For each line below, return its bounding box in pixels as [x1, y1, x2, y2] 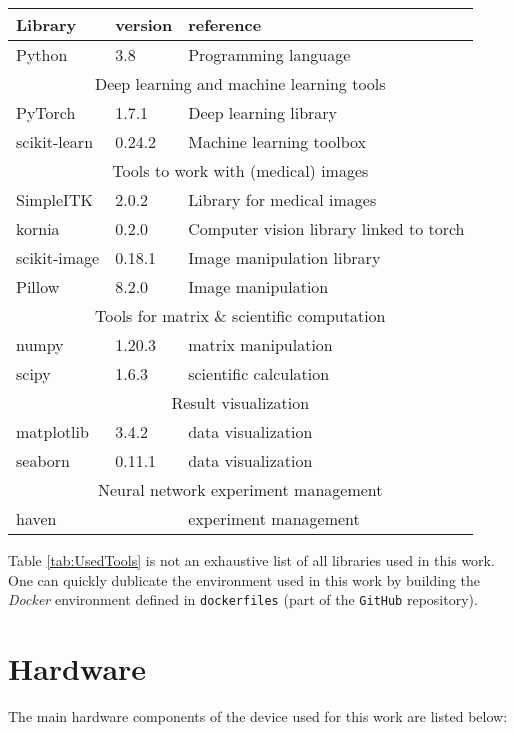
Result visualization [171, 391, 310, 414]
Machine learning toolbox [188, 130, 367, 153]
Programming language [188, 43, 351, 66]
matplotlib [16, 420, 89, 443]
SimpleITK [16, 188, 93, 211]
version [115, 13, 173, 36]
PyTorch [16, 101, 76, 124]
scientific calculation [188, 362, 330, 385]
